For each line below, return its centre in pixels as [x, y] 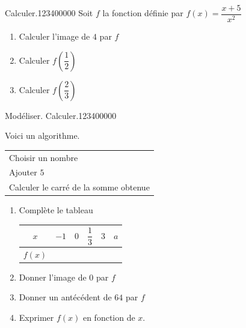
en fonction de [109, 317]
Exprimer [36, 317]
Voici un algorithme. [42, 135]
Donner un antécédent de [65, 297]
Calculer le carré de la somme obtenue [79, 187]
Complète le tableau [56, 210]
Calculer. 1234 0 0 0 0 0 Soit [49, 13]
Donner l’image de [53, 277]
